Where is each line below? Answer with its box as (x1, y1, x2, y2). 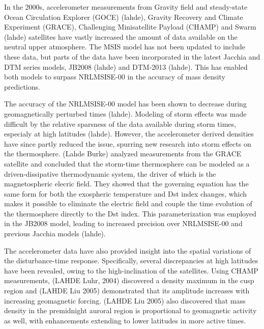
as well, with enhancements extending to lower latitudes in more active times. (4, 315, 246, 325)
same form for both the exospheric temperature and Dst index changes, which (4, 188, 247, 199)
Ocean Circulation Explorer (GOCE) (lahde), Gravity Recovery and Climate (4, 11, 243, 22)
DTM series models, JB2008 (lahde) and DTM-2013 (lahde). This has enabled (4, 61, 248, 72)
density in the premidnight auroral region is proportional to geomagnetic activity (4, 305, 257, 316)
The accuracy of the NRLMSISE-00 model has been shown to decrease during (4, 98, 247, 109)
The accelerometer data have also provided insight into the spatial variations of (4, 245, 251, 256)
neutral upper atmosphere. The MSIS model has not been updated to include (4, 41, 245, 52)
